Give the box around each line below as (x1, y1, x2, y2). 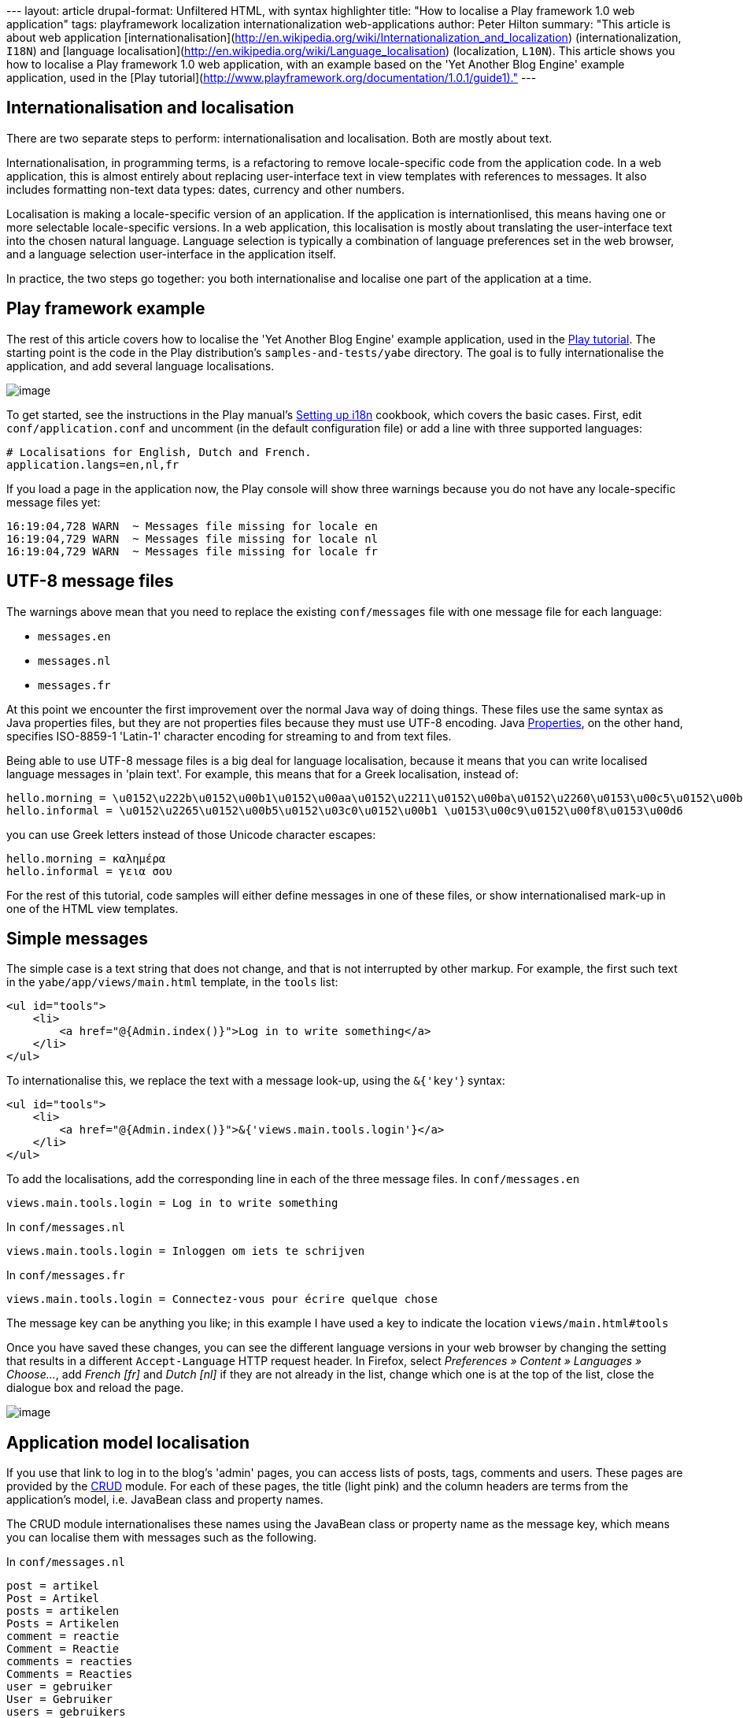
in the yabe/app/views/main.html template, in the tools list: (6, 975, 338, 989)
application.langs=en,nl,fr (6, 458, 179, 471)
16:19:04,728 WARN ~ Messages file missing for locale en (6, 519, 379, 532)
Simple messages (6, 928, 148, 948)
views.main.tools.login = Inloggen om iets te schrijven (6, 1245, 365, 1258)
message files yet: (6, 495, 101, 509)
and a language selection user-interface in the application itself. (6, 247, 336, 261)
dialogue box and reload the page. (6, 1381, 184, 1395)
